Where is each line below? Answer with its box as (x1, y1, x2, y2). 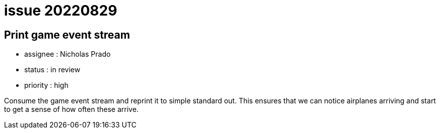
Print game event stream (4, 28, 130, 41)
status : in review (24, 65, 81, 74)
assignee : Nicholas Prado (24, 50, 111, 59)
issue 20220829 (4, 2, 117, 19)
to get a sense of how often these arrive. (4, 105, 139, 114)
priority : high (24, 81, 69, 90)
